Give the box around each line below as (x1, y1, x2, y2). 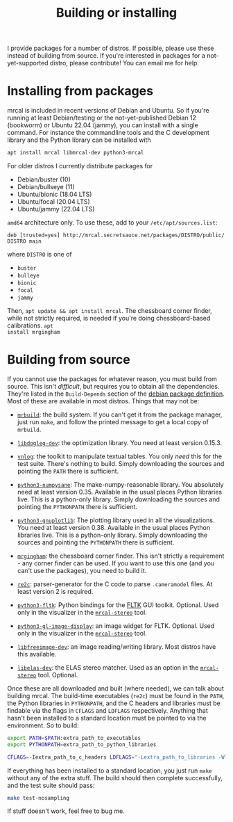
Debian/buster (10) (17, 175, 71, 184)
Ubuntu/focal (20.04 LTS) (17, 198, 90, 206)
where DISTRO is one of (7, 250, 72, 258)
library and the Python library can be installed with (7, 136, 151, 144)
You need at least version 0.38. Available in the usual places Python (17, 523, 210, 531)
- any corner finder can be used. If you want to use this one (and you (17, 558, 215, 567)
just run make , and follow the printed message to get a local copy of (17, 417, 209, 426)
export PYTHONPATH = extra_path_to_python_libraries (7, 741, 157, 748)
